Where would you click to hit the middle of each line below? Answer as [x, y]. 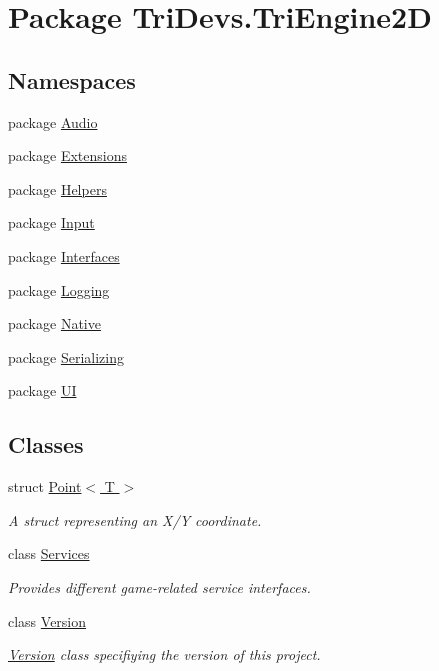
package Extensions [67, 155]
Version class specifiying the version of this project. [164, 654]
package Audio [53, 121]
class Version [47, 620]
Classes [46, 444]
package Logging [59, 289]
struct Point [45, 486]
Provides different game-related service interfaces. [159, 586]
